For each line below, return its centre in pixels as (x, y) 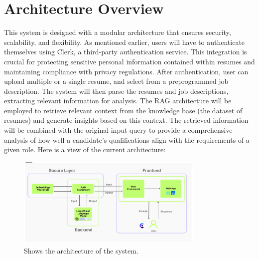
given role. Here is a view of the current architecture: (85, 149)
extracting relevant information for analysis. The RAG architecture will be (118, 101)
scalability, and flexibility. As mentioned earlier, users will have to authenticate (125, 42)
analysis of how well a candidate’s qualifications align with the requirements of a (127, 139)
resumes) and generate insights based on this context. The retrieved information (126, 120)
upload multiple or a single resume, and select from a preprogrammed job (116, 81)
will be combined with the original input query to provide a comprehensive (118, 130)
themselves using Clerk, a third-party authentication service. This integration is (126, 52)
